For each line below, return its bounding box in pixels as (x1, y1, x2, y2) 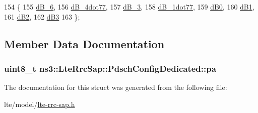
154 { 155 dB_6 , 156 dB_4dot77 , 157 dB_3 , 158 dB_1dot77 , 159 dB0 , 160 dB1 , (4, 2, 254, 12)
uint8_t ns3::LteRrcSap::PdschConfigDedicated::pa (4, 62, 216, 74)
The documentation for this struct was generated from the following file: (4, 82, 227, 92)
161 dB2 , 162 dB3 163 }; (4, 11, 80, 22)
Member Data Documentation (4, 36, 165, 51)
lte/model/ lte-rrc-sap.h (4, 98, 75, 109)
